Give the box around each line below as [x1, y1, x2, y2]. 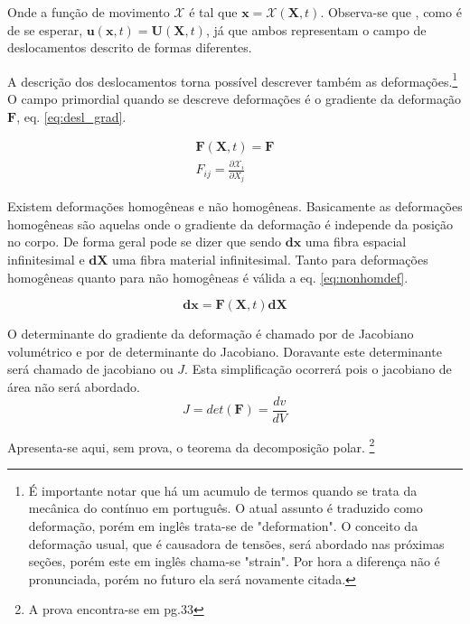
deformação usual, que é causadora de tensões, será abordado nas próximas [28, 534, 445, 553]
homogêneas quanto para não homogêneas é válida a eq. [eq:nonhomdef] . [7, 267, 409, 286]
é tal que [189, 3, 238, 21]
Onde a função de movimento [7, 3, 170, 21]
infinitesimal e [7, 249, 85, 268]
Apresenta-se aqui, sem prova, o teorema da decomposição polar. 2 [7, 434, 375, 456]
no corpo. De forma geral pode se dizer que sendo [7, 232, 282, 251]
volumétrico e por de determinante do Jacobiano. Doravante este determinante [7, 341, 442, 360]
